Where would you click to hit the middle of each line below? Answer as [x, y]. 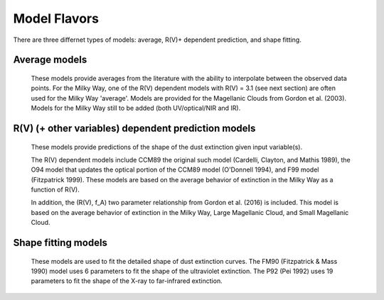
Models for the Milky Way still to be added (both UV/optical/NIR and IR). [136, 108]
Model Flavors [56, 18]
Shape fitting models [60, 243]
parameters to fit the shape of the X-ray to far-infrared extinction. [127, 281]
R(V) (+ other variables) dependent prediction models [134, 128]
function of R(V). [55, 190]
